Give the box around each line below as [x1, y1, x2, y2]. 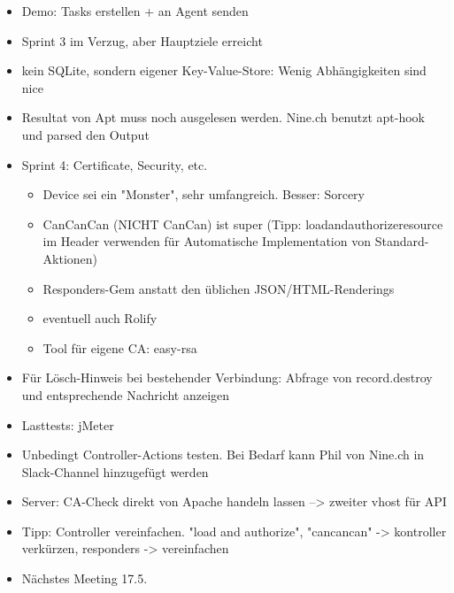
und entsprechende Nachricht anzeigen [21, 385, 230, 404]
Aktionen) [42, 249, 98, 267]
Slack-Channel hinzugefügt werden [21, 462, 209, 481]
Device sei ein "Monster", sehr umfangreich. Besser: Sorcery [42, 185, 365, 204]
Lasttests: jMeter [21, 415, 114, 434]
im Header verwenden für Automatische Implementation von [42, 232, 371, 250]
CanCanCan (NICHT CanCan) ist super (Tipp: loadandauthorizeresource [42, 214, 443, 233]
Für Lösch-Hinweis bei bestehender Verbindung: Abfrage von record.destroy [21, 368, 433, 387]
